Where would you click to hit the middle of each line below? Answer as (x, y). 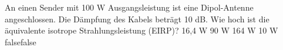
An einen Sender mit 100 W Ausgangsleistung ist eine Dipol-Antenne (129, 7)
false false (21, 41)
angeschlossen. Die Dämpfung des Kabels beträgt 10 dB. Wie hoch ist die (137, 19)
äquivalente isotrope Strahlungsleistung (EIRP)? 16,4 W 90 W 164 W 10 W (141, 30)
